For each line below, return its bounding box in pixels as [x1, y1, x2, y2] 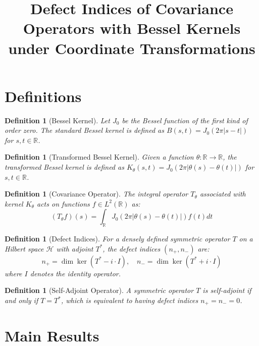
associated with [199, 188, 246, 199]
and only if [5, 295, 38, 306]
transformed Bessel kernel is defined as [5, 162, 124, 172]
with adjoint [56, 243, 93, 254]
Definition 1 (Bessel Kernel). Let [5, 115, 110, 125]
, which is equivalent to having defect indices [61, 295, 198, 306]
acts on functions [36, 198, 90, 209]
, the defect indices [102, 243, 161, 254]
